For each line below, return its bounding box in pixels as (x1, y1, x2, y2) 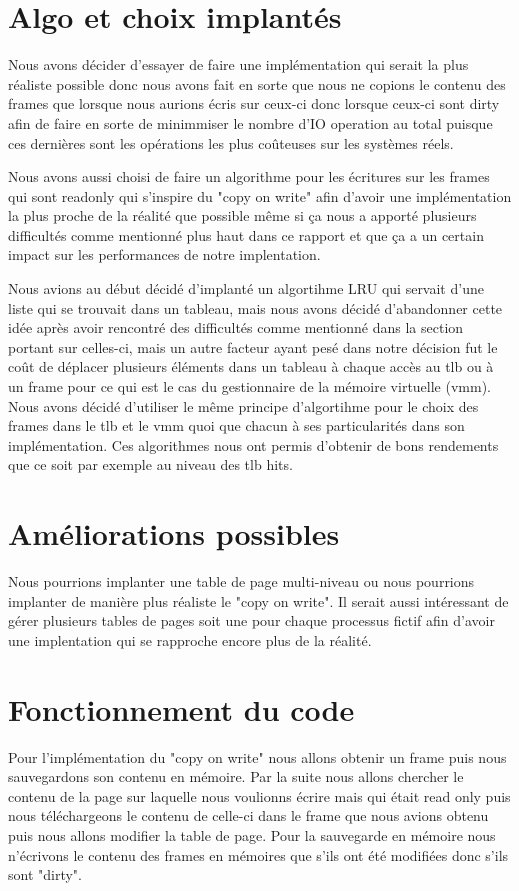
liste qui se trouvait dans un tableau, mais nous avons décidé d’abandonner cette (8, 297, 503, 318)
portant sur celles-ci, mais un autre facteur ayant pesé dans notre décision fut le (8, 336, 498, 357)
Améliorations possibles (8, 513, 340, 554)
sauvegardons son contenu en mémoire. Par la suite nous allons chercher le (8, 766, 464, 787)
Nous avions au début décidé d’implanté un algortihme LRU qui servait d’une (8, 278, 484, 299)
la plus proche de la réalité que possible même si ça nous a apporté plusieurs (8, 205, 477, 226)
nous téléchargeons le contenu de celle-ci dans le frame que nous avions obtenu (8, 805, 489, 826)
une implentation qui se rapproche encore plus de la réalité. (8, 629, 372, 650)
